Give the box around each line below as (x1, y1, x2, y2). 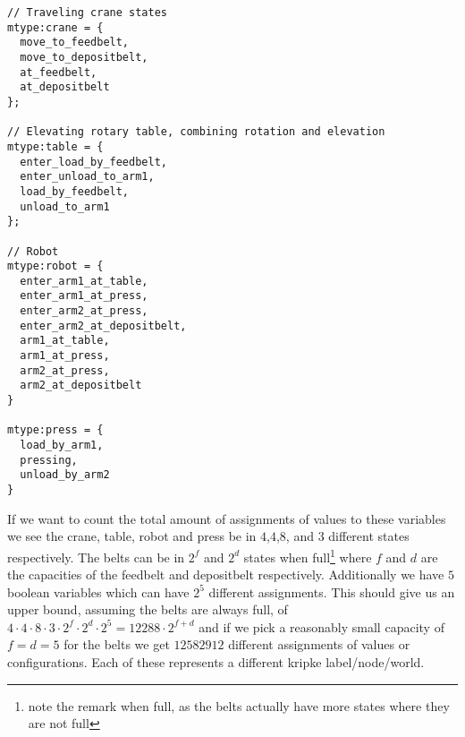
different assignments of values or (228, 635, 410, 654)
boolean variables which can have (7, 582, 190, 601)
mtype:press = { (7, 424, 104, 437)
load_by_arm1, (20, 439, 104, 452)
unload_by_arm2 (20, 468, 110, 482)
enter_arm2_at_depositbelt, (20, 319, 187, 332)
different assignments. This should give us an (208, 582, 455, 601)
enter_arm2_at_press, (20, 304, 148, 318)
